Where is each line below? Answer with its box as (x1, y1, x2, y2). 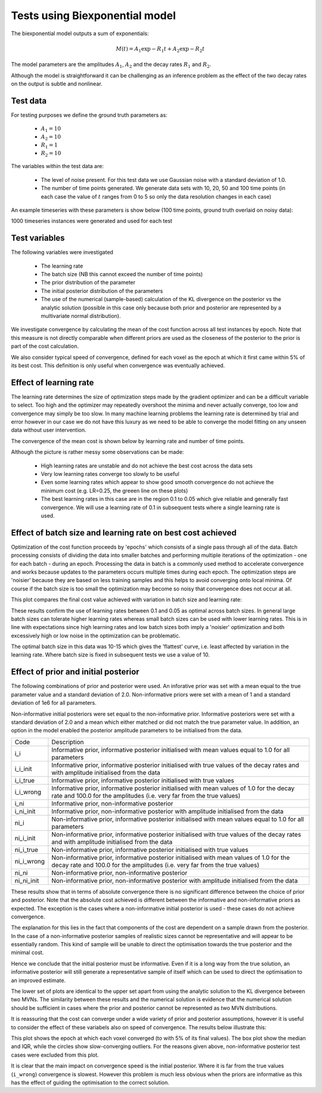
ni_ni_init (14, 877, 39, 885)
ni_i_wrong (14, 857, 45, 865)
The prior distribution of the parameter (41, 279, 136, 286)
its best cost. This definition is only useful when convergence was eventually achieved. (11, 361, 225, 369)
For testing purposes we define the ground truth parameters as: (11, 111, 168, 119)
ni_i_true (14, 846, 39, 854)
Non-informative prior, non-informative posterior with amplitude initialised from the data (51, 877, 298, 885)
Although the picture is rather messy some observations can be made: (11, 448, 184, 456)
